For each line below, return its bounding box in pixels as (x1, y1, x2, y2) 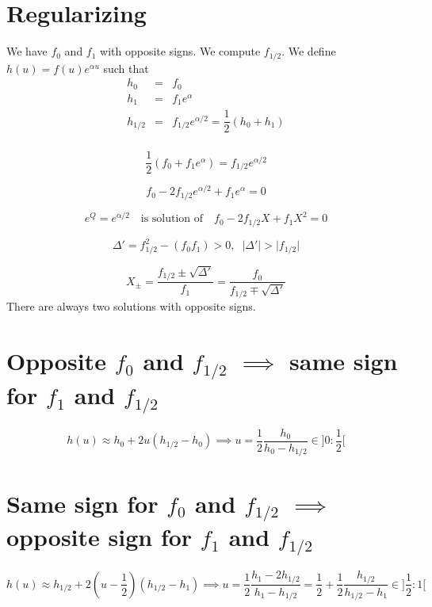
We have (6, 43, 48, 59)
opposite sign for (6, 521, 193, 553)
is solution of (140, 213, 204, 225)
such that (103, 59, 149, 76)
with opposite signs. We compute (100, 43, 261, 59)
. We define (281, 43, 336, 59)
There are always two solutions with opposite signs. (6, 298, 256, 315)
